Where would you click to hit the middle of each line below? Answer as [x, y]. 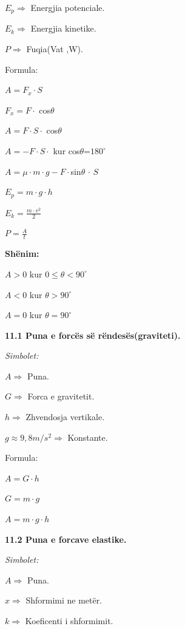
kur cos [66, 151]
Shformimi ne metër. [64, 600]
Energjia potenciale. [68, 7]
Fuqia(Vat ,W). [55, 49]
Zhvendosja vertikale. [65, 417]
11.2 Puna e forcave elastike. [66, 539]
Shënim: [22, 253]
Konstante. [88, 437]
